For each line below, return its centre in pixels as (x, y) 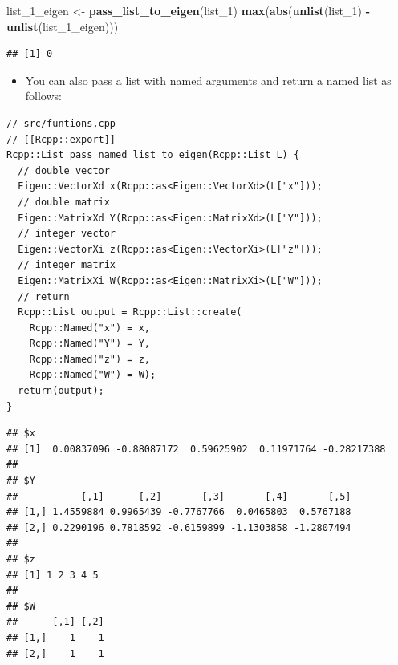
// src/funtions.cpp (61, 123)
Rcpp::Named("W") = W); (93, 375)
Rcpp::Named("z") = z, (89, 359)
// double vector (64, 170)
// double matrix (64, 202)
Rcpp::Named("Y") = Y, (89, 344)
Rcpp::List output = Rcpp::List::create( (130, 312)
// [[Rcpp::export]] (61, 139)
